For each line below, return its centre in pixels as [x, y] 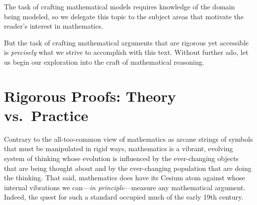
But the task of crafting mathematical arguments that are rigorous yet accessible [127, 42]
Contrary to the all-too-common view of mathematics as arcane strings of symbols [128, 139]
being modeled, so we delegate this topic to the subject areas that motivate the [124, 16]
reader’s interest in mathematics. [54, 26]
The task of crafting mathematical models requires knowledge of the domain [119, 6]
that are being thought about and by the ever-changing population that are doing [128, 168]
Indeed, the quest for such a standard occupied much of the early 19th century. [124, 197]
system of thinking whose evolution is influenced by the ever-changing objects [121, 158]
